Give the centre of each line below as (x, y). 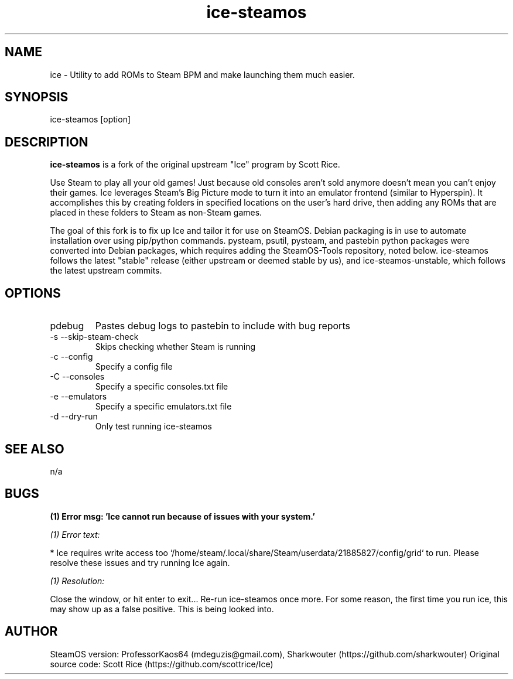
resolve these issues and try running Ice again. (140, 562)
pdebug (67, 326)
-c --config (71, 357)
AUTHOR (31, 632)
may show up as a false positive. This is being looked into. (162, 609)
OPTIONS (33, 293)
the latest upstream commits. (106, 271)
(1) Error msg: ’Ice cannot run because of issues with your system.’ (182, 516)
